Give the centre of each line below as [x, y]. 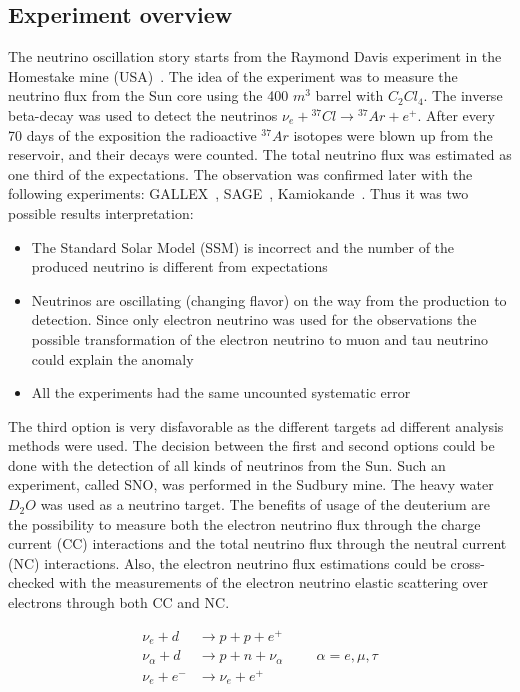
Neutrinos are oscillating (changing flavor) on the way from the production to [269, 299]
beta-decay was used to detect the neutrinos [143, 114]
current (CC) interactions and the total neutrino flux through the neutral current [257, 543]
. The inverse [463, 95]
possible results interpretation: [101, 212]
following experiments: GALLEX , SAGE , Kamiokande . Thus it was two [238, 193]
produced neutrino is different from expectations [179, 266]
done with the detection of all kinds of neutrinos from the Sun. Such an [227, 464]
